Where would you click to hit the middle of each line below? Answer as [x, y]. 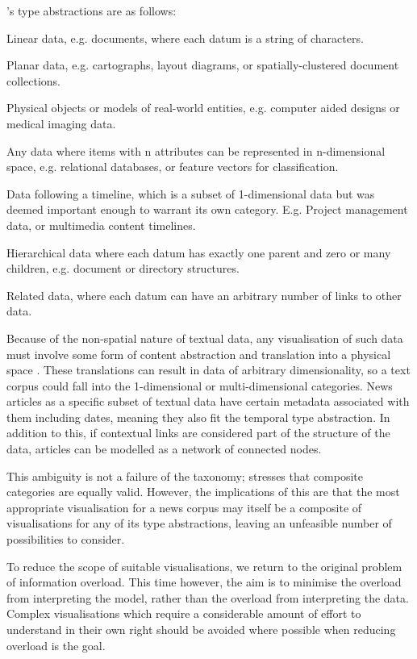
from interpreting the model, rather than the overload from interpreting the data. [208, 597]
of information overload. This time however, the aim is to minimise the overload [204, 582]
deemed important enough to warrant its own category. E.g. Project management [207, 209]
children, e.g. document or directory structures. [123, 268]
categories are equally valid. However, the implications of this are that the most [203, 492]
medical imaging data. [61, 123]
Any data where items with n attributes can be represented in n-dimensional [196, 150]
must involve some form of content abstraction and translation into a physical [199, 354]
